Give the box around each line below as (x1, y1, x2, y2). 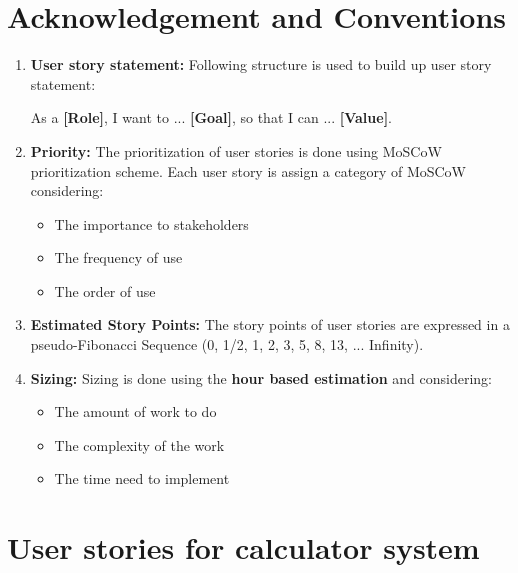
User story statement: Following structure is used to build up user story (30, 54, 492, 75)
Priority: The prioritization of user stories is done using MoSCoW (30, 140, 442, 161)
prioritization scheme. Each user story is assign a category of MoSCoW (30, 160, 467, 181)
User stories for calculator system (7, 527, 480, 568)
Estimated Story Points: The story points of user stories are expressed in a (30, 314, 510, 335)
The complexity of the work (54, 434, 225, 455)
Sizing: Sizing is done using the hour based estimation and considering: (30, 367, 492, 388)
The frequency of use (54, 247, 183, 268)
